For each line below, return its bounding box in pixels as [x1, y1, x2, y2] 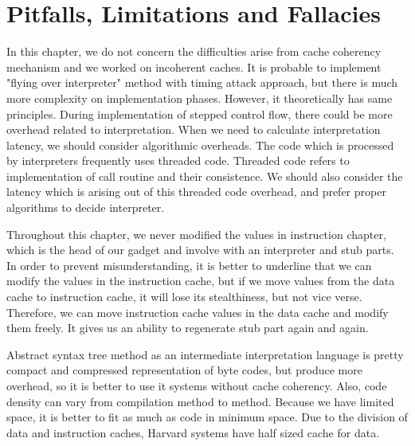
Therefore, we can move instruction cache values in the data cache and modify [6, 303, 389, 320]
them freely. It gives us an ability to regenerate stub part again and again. [6, 319, 369, 336]
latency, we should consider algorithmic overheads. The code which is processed [6, 136, 394, 153]
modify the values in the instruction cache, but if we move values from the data [6, 272, 395, 289]
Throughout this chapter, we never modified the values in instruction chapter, [6, 225, 386, 242]
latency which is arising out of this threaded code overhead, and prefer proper [6, 183, 386, 200]
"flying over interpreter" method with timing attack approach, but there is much [6, 74, 398, 91]
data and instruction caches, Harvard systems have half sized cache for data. [6, 424, 380, 440]
